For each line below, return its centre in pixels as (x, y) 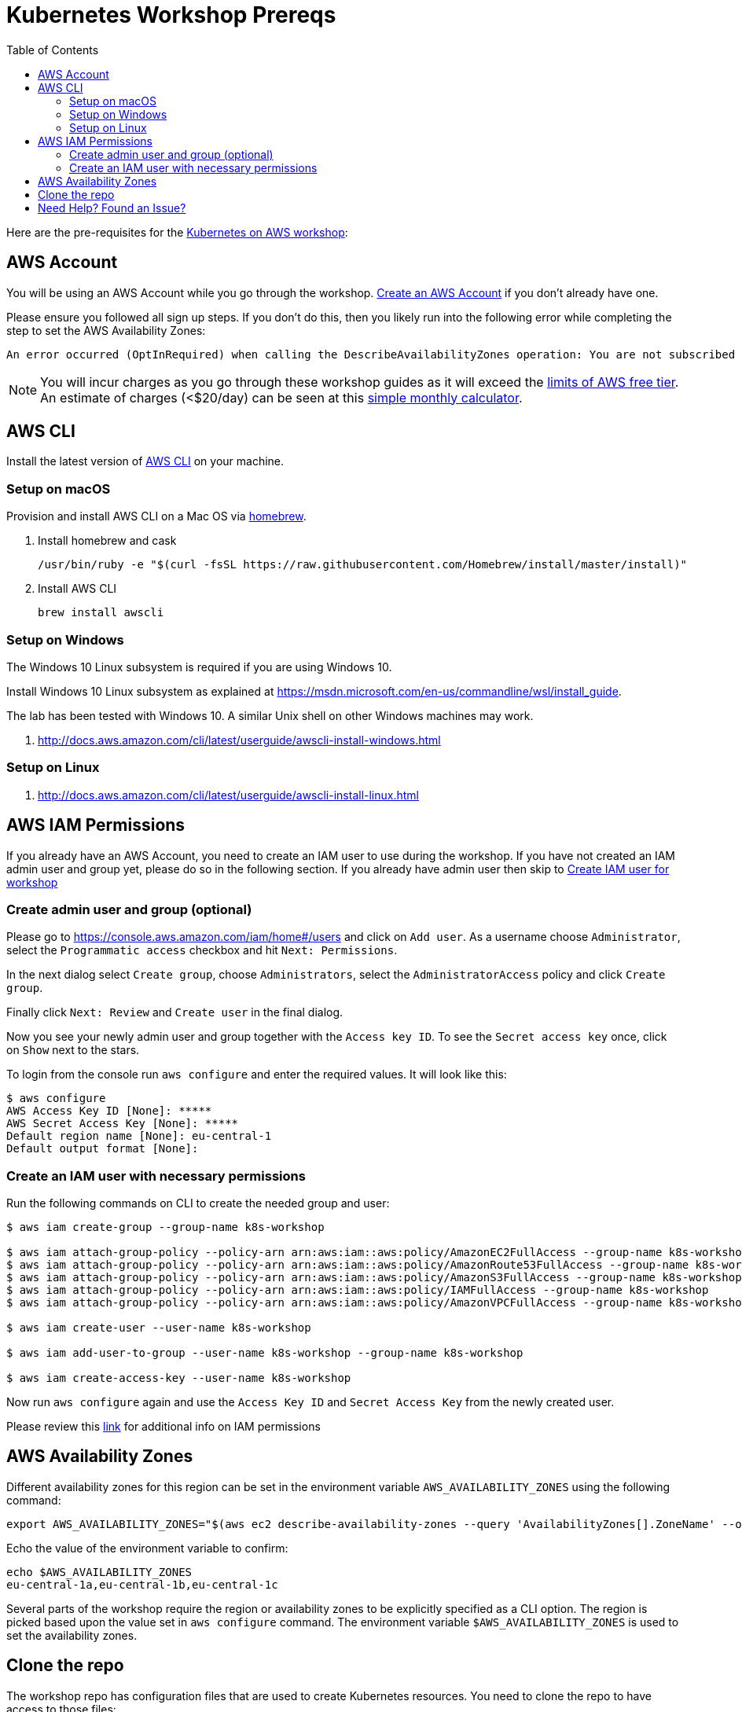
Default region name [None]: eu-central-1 (139, 1136)
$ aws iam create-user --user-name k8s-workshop (159, 1328)
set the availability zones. (72, 1635)
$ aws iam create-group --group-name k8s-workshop (165, 1227)
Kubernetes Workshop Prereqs (171, 15)
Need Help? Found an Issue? (112, 208)
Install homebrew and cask (107, 541)
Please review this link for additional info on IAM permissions (163, 1427)
